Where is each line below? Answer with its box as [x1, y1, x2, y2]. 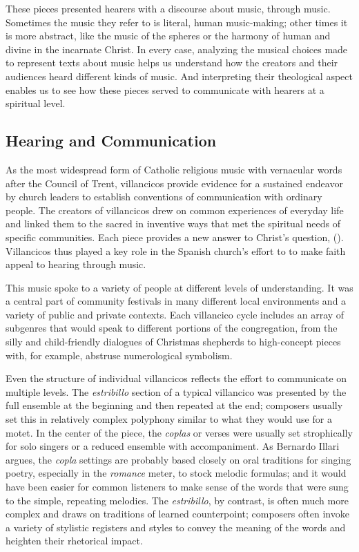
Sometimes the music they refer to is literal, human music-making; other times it [6, 15, 348, 29]
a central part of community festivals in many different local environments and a [6, 294, 347, 308]
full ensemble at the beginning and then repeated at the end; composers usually [6, 398, 343, 412]
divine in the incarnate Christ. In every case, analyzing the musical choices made [6, 41, 348, 56]
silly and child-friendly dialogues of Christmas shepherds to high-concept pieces [6, 334, 341, 349]
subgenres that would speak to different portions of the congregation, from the [6, 321, 338, 335]
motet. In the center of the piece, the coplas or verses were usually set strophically [6, 425, 353, 439]
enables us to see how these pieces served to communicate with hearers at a [6, 82, 324, 97]
